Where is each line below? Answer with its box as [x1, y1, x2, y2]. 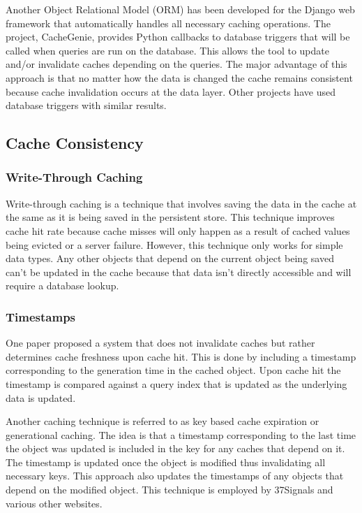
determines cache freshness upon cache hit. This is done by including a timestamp [6, 349, 356, 363]
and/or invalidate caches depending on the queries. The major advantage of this [6, 57, 347, 71]
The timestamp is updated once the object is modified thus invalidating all [6, 454, 326, 469]
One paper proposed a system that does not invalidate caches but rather [6, 335, 315, 350]
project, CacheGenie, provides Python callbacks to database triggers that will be [6, 29, 350, 44]
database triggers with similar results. [6, 98, 167, 113]
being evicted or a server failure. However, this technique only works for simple [6, 237, 343, 252]
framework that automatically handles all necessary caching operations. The [6, 15, 331, 30]
